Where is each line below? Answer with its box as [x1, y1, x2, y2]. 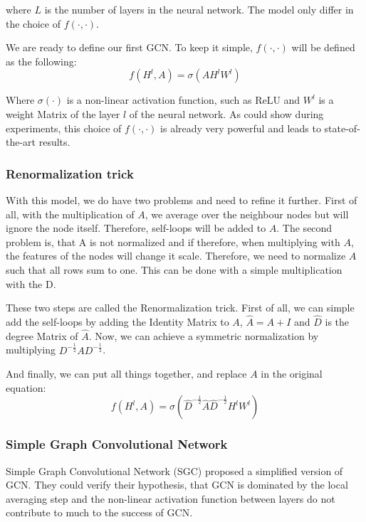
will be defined [291, 40, 355, 55]
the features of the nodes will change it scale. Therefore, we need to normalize [6, 248, 346, 263]
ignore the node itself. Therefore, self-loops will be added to [6, 220, 266, 235]
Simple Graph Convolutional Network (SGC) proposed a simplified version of [6, 463, 343, 478]
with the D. [6, 276, 56, 291]
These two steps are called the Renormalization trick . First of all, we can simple [6, 300, 355, 315]
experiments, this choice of [6, 120, 122, 135]
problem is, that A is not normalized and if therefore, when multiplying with [6, 234, 340, 249]
